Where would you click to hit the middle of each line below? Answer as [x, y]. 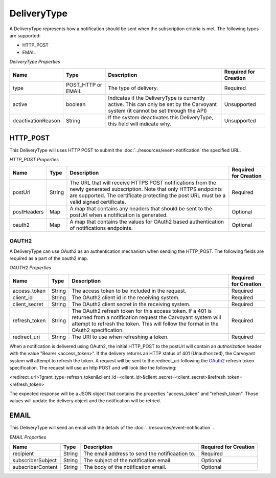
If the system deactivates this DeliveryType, [161, 117]
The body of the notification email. [125, 467]
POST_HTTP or [84, 84]
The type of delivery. [133, 88]
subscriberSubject [35, 461]
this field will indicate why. [140, 124]
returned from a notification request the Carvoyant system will [146, 317]
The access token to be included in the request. [129, 291]
